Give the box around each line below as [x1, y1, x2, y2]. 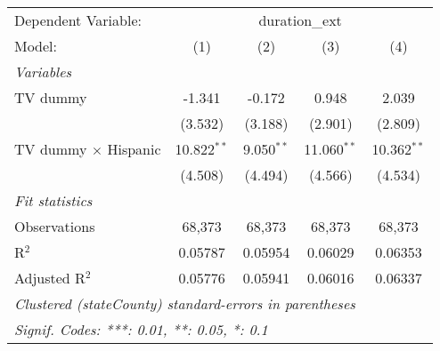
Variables [14, 61, 72, 82]
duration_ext [258, 10, 342, 30]
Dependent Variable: [14, 10, 142, 30]
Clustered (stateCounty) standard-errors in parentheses [14, 293, 355, 314]
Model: [14, 36, 58, 56]
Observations [14, 216, 95, 236]
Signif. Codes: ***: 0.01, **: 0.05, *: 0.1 [14, 319, 268, 339]
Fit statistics [14, 190, 93, 211]
